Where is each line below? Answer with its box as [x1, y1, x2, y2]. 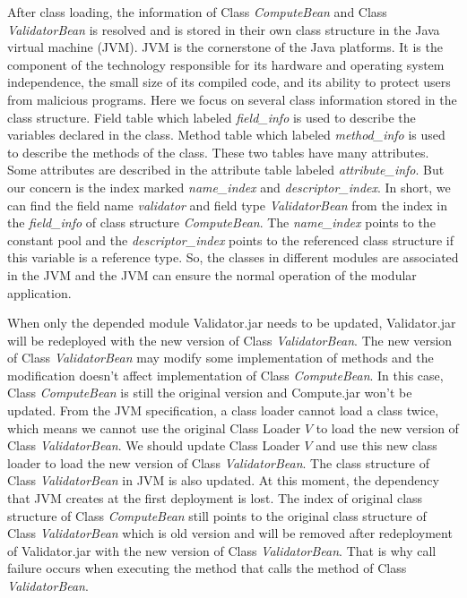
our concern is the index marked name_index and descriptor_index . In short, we [7, 177, 451, 196]
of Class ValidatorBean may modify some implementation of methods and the [7, 348, 434, 367]
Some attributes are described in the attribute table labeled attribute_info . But [7, 160, 445, 179]
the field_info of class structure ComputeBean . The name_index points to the [7, 213, 436, 232]
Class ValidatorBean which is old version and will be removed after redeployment [7, 524, 453, 542]
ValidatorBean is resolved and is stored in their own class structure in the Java [7, 20, 440, 38]
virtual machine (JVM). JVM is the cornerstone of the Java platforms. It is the [7, 38, 443, 56]
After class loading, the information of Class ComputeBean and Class [7, 3, 387, 21]
